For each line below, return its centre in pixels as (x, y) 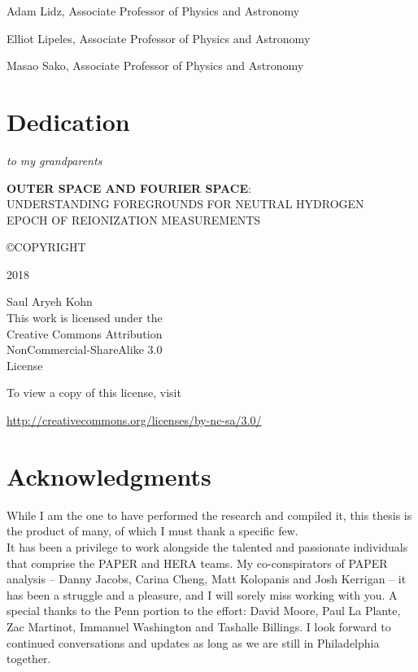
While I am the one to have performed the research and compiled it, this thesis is (209, 515)
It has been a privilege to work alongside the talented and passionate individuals (207, 546)
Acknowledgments (109, 476)
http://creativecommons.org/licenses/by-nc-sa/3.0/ (134, 420)
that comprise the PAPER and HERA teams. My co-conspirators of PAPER (197, 563)
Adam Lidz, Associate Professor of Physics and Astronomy (153, 11)
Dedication (68, 121)
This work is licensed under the (85, 318)
